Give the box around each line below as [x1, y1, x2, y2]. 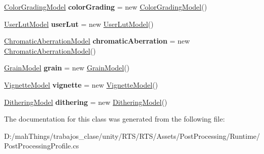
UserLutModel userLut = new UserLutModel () [4, 18, 154, 29]
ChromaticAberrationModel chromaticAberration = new [4, 35, 190, 46]
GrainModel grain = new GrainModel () [4, 62, 130, 73]
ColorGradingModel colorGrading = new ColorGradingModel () [4, 2, 207, 12]
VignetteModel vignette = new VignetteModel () [4, 79, 158, 90]
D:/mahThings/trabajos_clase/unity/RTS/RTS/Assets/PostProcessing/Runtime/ [4, 130, 260, 141]
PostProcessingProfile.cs [4, 140, 79, 151]
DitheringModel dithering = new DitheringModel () [4, 96, 168, 107]
